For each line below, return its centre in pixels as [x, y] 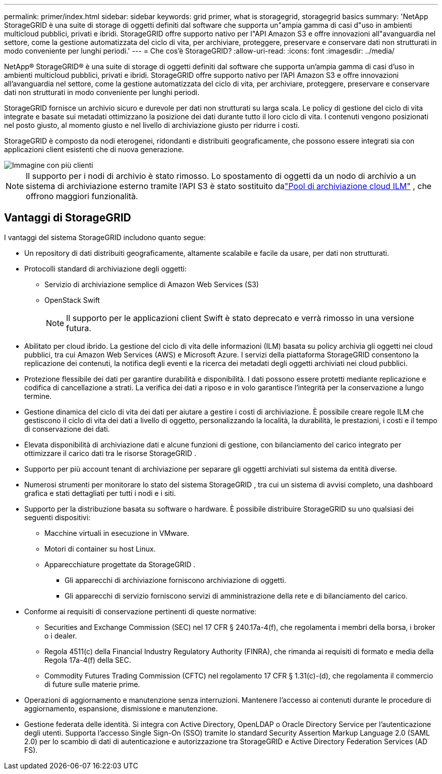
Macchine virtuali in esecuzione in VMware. [117, 533]
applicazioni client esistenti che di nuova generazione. [94, 149]
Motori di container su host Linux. [100, 549]
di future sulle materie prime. [92, 684]
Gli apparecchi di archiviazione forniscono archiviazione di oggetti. [175, 580]
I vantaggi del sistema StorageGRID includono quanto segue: [105, 237]
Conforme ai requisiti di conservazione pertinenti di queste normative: [141, 611]
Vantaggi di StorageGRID [68, 218]
